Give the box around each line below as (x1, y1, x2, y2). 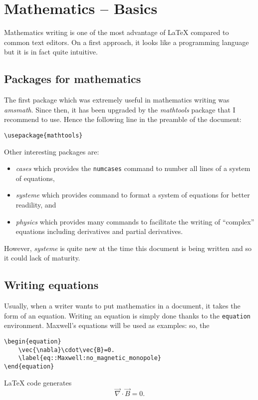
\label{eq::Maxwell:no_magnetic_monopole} (18, 354, 161, 362)
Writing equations (4, 277, 99, 292)
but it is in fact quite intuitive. (4, 46, 98, 57)
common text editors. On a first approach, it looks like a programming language (4, 36, 249, 47)
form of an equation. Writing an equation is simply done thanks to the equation (4, 310, 251, 320)
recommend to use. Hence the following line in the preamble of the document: (4, 114, 242, 124)
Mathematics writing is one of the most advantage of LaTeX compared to (4, 27, 229, 37)
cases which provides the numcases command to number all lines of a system (15, 163, 251, 173)
